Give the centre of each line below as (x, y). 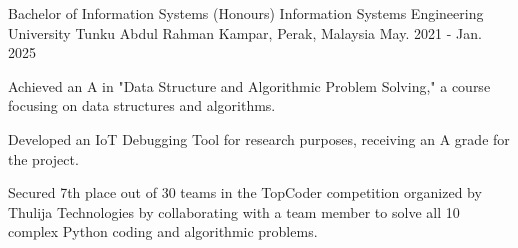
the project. (43, 158)
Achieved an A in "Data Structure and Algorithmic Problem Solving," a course (249, 85)
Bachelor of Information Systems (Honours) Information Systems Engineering (246, 13)
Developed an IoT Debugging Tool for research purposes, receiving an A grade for (259, 138)
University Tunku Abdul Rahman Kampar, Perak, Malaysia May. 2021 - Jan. (245, 32)
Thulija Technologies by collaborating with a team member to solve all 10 (234, 211)
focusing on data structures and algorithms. (142, 105)
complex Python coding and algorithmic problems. (163, 231)
